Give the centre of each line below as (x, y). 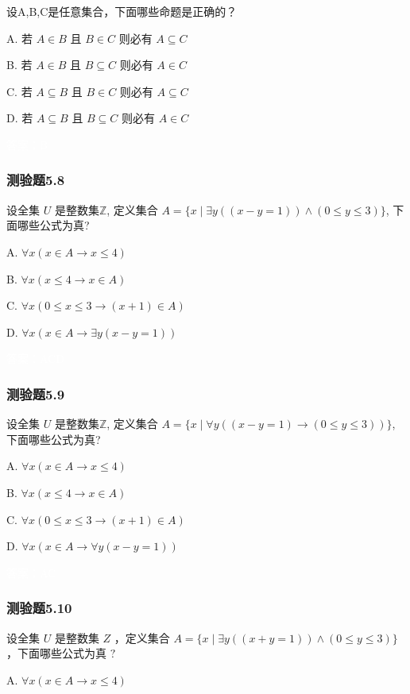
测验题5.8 (36, 180)
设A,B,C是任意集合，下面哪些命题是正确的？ (122, 11)
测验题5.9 (36, 393)
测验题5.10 (39, 608)
